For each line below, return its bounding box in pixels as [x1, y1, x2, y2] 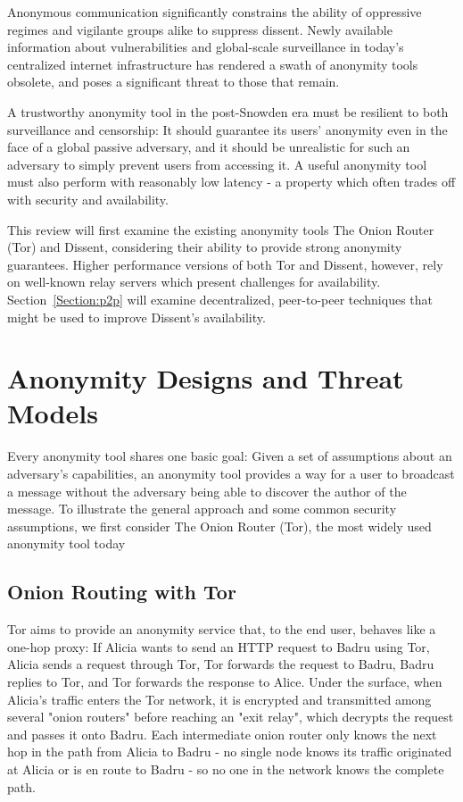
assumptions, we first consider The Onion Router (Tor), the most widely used [7, 516, 432, 535]
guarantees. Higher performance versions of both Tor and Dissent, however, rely [7, 255, 443, 273]
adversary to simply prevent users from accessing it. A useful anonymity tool [7, 155, 427, 173]
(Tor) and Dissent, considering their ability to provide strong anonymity [7, 238, 402, 256]
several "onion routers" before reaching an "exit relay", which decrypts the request [7, 707, 454, 726]
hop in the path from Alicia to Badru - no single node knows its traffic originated [7, 742, 452, 761]
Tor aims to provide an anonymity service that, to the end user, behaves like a [7, 620, 436, 639]
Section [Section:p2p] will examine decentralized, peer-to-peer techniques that [7, 289, 433, 308]
